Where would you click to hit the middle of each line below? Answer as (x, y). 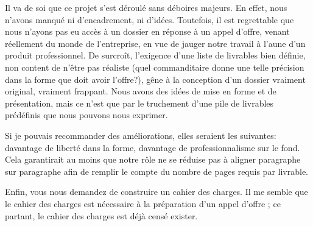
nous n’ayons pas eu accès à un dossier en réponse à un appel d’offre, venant (147, 31)
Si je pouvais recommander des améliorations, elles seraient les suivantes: (141, 135)
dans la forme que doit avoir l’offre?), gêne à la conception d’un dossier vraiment (155, 79)
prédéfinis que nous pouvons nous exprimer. (86, 115)
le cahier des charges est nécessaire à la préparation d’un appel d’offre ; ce (143, 203)
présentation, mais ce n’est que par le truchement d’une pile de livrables (139, 103)
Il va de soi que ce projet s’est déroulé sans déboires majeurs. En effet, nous (146, 7)
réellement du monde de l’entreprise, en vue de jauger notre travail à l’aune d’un (155, 43)
